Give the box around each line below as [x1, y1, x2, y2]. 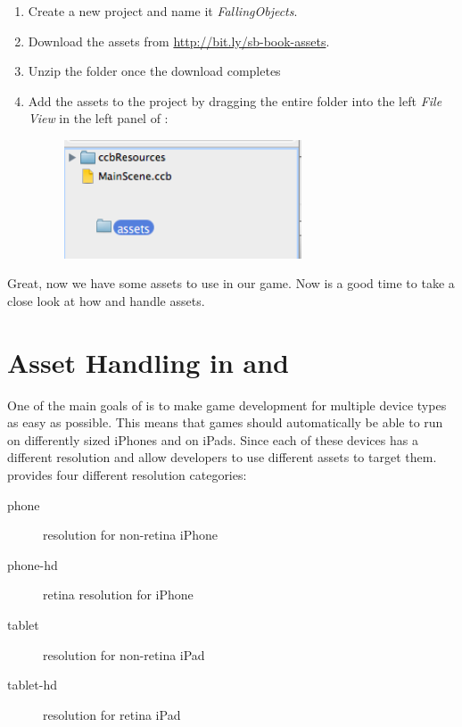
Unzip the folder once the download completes [28, 62, 281, 80]
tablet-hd [7, 675, 58, 694]
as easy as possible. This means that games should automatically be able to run [7, 413, 443, 432]
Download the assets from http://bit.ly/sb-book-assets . [28, 31, 330, 50]
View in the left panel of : [28, 109, 169, 128]
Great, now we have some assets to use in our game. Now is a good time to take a [7, 274, 455, 293]
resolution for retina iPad [43, 705, 181, 723]
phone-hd [7, 555, 58, 574]
